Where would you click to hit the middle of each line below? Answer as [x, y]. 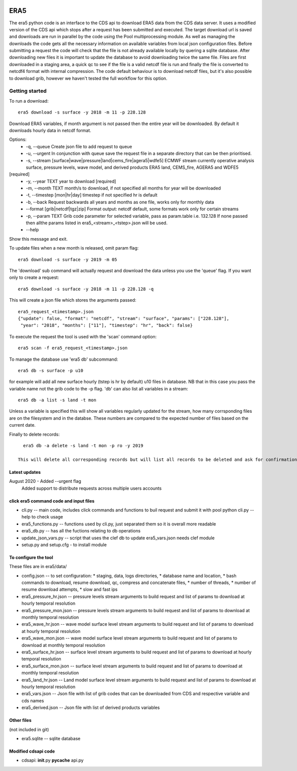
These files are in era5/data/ [38, 567]
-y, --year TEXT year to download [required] [71, 181]
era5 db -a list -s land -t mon [57, 400]
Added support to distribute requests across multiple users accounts [92, 488]
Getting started [28, 91]
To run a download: [29, 101]
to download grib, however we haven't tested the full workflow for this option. [88, 78]
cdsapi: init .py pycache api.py [52, 760]
